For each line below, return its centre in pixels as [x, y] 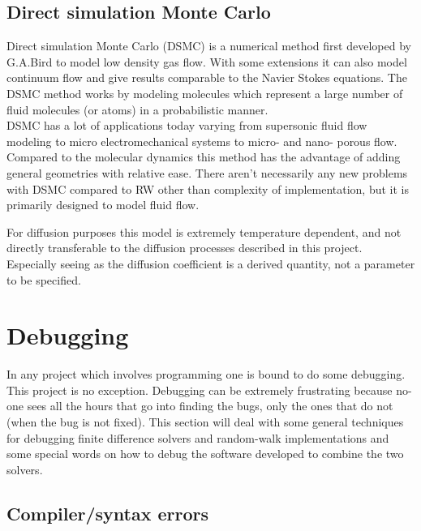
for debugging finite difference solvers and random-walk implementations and [198, 437]
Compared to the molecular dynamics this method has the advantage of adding [204, 157]
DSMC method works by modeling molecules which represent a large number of [205, 93]
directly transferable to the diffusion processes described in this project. [185, 248]
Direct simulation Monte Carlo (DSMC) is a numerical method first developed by [209, 46]
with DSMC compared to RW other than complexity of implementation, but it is [208, 188]
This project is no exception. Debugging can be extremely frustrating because [200, 390]
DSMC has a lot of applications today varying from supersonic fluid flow [187, 125]
